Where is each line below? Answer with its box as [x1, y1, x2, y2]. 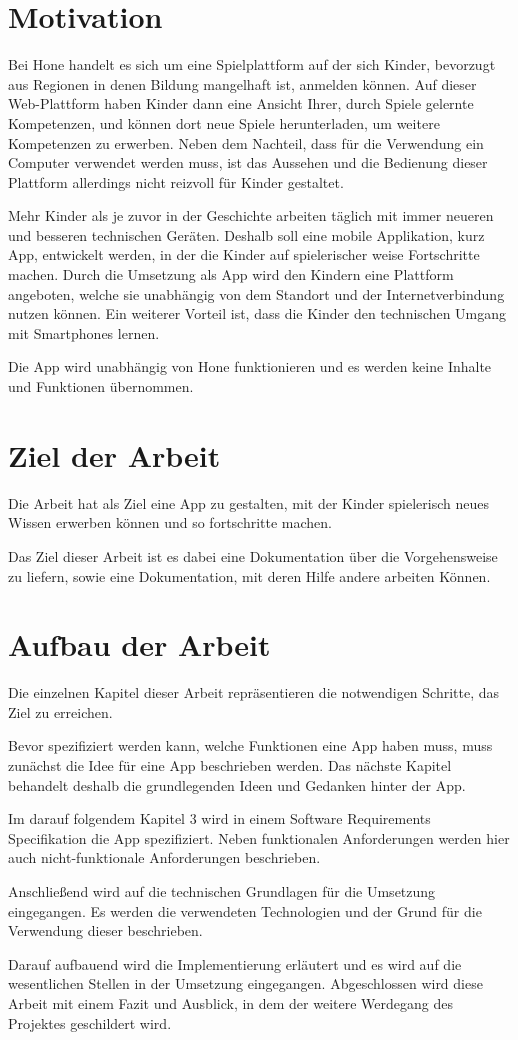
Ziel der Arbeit [8, 434, 221, 475]
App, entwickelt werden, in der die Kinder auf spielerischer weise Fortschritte [8, 244, 480, 265]
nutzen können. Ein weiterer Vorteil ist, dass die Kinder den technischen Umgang [8, 303, 507, 324]
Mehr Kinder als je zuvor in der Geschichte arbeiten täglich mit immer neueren [8, 205, 494, 226]
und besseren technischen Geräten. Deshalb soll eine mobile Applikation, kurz [8, 224, 485, 245]
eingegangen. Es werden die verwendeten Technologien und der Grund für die [8, 900, 482, 921]
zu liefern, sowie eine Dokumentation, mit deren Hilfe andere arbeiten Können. [8, 565, 491, 586]
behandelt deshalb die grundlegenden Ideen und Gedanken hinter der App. [8, 774, 466, 795]
